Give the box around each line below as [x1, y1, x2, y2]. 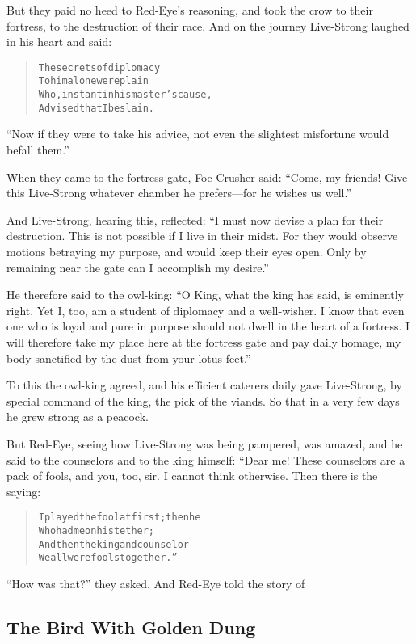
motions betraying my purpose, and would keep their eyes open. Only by [6, 242, 367, 259]
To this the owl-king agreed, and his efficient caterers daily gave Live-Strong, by [6, 377, 402, 394]
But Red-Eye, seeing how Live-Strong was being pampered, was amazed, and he [6, 435, 403, 452]
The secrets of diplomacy [38, 61, 161, 74]
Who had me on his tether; [38, 524, 155, 537]
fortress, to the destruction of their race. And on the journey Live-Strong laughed [6, 17, 410, 34]
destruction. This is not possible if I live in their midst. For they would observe [6, 227, 398, 244]
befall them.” [6, 141, 69, 158]
